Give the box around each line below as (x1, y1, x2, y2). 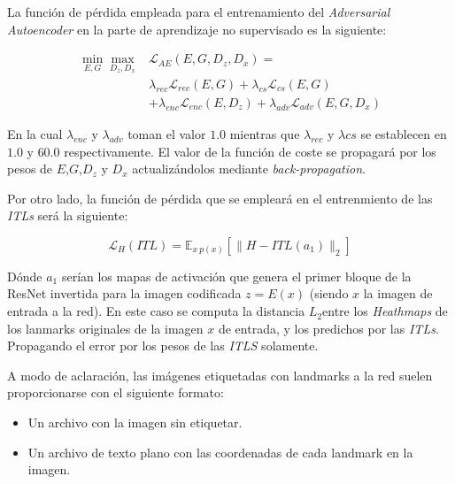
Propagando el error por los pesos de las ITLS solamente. (7, 336, 319, 355)
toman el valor (127, 124, 206, 142)
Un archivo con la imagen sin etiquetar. (27, 413, 243, 432)
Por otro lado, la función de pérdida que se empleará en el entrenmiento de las (7, 188, 433, 207)
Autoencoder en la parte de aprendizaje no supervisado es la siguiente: (7, 19, 387, 38)
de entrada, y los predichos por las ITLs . (218, 319, 439, 337)
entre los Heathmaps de (322, 302, 448, 320)
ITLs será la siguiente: (7, 206, 128, 225)
